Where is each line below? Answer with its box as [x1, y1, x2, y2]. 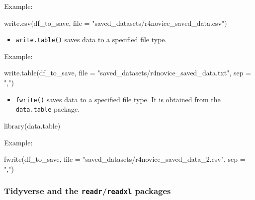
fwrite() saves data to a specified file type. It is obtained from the [15, 94, 221, 104]
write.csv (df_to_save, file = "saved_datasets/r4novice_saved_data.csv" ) [4, 17, 227, 28]
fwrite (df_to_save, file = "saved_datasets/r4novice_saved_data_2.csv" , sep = [4, 154, 246, 164]
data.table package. [15, 104, 80, 114]
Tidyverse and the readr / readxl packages [4, 185, 171, 197]
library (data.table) [4, 120, 61, 131]
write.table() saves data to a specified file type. [15, 34, 167, 45]
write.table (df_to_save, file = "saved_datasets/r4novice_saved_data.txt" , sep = [4, 67, 252, 78]
